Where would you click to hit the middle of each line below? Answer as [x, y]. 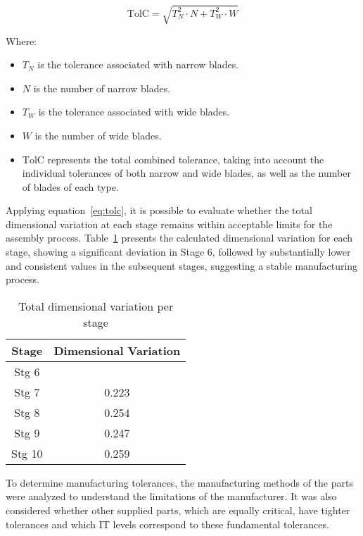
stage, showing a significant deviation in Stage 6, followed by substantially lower [178, 252]
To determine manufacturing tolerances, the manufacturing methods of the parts [179, 482]
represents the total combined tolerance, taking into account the [186, 159]
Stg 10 [27, 453]
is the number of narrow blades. [102, 88]
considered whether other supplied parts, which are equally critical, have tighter [178, 510]
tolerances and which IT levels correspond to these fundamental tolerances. [167, 524]
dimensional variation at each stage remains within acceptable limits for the [169, 224]
